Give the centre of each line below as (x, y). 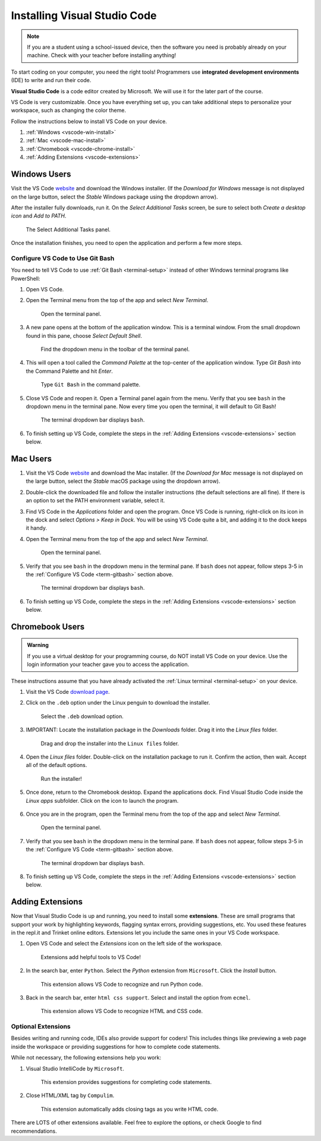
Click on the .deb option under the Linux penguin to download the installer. (118, 703)
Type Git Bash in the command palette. (91, 385)
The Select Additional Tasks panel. (68, 230)
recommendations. (34, 1131)
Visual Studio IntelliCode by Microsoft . (75, 1068)
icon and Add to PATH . (39, 216)
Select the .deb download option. (82, 716)
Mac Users (32, 459)
